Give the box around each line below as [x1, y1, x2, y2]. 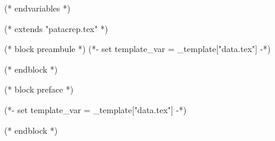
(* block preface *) [4, 83, 74, 96]
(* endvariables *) [4, 2, 71, 14]
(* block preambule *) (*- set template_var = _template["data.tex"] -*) [4, 42, 271, 55]
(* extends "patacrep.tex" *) [4, 22, 108, 34]
